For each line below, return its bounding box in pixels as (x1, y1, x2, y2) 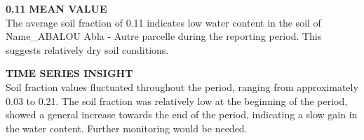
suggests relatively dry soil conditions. (6, 42, 169, 57)
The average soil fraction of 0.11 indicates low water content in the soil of (6, 15, 321, 29)
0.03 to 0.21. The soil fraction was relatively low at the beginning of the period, (6, 93, 348, 108)
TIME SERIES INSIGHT (6, 66, 133, 80)
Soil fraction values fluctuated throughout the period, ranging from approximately (6, 79, 358, 94)
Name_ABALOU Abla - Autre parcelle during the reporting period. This (6, 29, 322, 43)
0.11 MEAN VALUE (6, 1, 107, 15)
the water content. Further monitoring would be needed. (6, 120, 248, 135)
